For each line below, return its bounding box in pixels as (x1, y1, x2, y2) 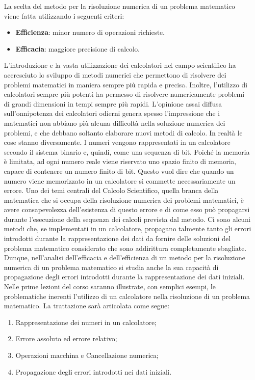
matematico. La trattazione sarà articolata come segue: (4, 300, 170, 311)
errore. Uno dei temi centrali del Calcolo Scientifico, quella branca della (4, 185, 219, 195)
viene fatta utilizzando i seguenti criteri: (4, 10, 124, 21)
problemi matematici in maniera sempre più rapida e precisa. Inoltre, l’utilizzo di (4, 79, 248, 89)
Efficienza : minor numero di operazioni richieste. (15, 27, 165, 37)
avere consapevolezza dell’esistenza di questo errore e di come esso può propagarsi (4, 204, 250, 215)
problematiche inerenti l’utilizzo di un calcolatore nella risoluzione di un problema (4, 291, 250, 301)
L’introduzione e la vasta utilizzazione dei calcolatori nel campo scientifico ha (4, 60, 236, 70)
